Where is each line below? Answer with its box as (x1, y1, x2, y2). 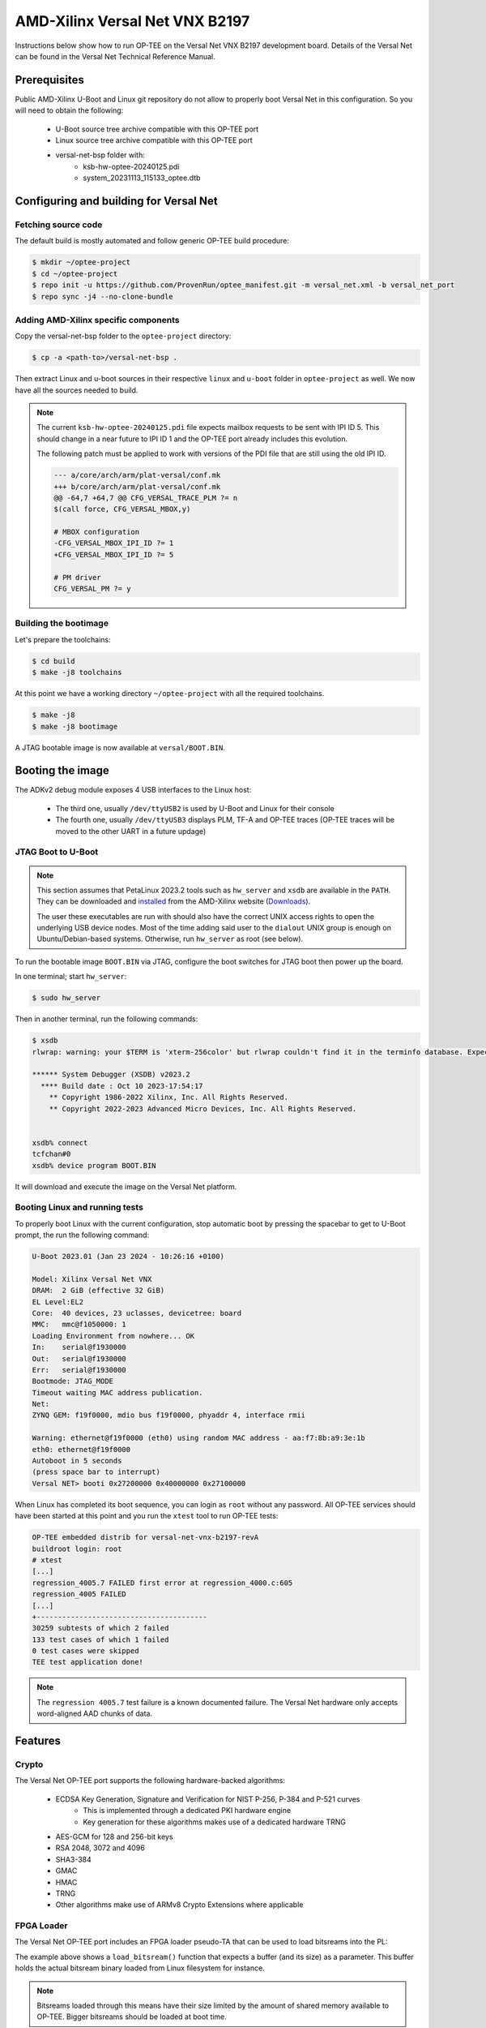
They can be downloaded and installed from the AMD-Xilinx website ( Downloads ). (36, 896, 311, 906)
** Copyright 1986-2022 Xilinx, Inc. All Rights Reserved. (49, 1093, 289, 1102)
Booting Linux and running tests (15, 1201, 143, 1213)
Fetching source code (15, 219, 103, 230)
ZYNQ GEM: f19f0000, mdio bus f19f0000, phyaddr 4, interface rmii (32, 1411, 306, 1420)
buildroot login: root (32, 1544, 122, 1553)
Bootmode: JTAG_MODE (32, 1377, 113, 1386)
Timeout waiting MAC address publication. (32, 1388, 203, 1397)
